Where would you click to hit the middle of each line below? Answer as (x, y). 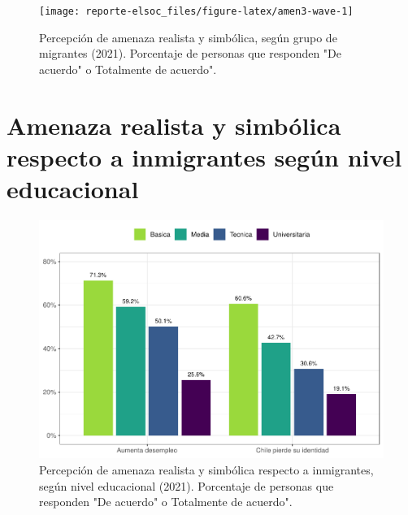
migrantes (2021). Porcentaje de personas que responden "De (191, 53)
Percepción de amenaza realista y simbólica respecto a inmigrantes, (206, 470)
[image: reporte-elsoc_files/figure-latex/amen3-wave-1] (196, 11)
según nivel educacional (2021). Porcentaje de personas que (187, 485)
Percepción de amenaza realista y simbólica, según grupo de (188, 37)
